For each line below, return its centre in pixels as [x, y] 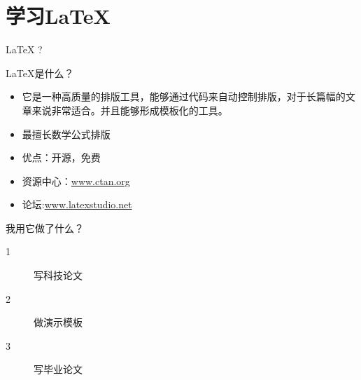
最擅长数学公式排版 [66, 134]
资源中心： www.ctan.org [76, 181]
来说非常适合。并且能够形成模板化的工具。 [130, 110]
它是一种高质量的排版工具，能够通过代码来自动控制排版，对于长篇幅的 [184, 96]
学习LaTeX [58, 16]
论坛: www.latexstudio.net [77, 204]
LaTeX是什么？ [40, 73]
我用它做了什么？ [45, 228]
